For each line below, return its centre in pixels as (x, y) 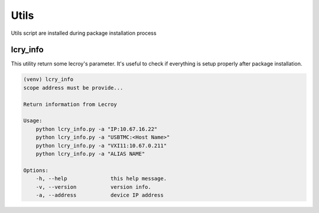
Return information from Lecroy (70, 104)
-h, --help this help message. (101, 179)
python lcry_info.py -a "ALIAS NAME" (90, 154)
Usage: (33, 121)
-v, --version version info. (94, 187)
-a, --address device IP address (100, 195)
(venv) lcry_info (48, 79)
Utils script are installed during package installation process (84, 33)
